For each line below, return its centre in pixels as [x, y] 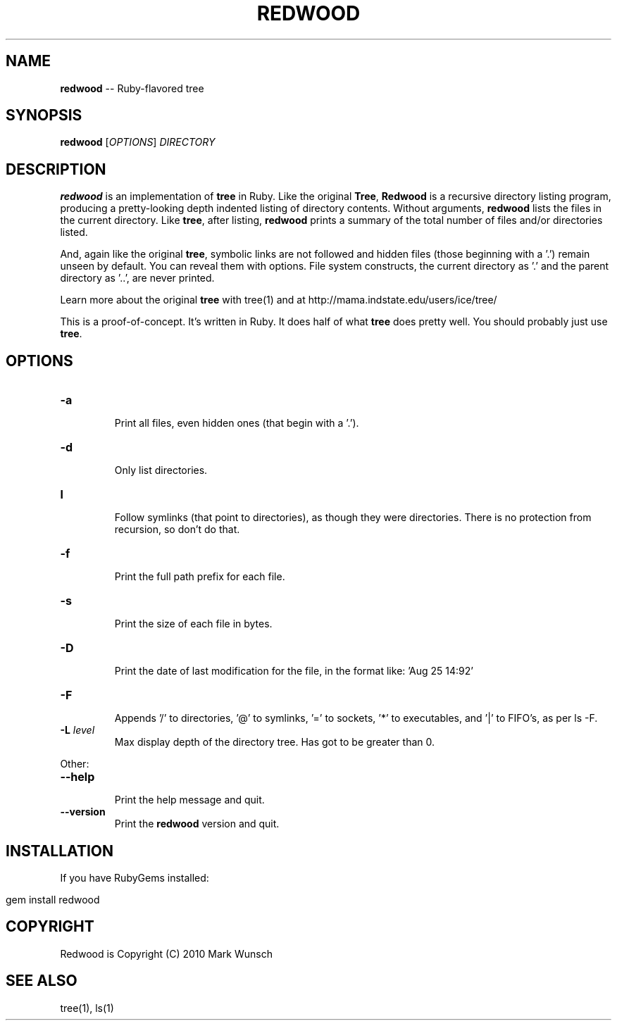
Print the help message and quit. [189, 800]
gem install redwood [53, 899]
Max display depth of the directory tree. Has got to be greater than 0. [275, 742]
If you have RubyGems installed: [135, 877]
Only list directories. [161, 470]
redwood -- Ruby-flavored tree [132, 88]
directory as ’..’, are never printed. [137, 278]
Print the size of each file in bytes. [193, 624]
